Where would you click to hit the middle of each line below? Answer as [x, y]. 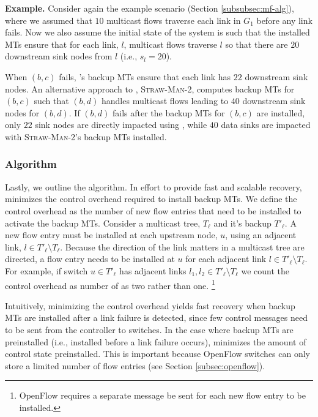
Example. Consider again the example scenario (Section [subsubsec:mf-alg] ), [150, 8]
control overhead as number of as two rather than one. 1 [110, 284]
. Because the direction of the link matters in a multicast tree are [182, 246]
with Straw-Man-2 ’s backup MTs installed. [86, 136]
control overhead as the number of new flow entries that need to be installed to [153, 210]
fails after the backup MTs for [169, 112]
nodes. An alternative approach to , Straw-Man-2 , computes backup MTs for [150, 88]
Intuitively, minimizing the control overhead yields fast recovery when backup [150, 305]
